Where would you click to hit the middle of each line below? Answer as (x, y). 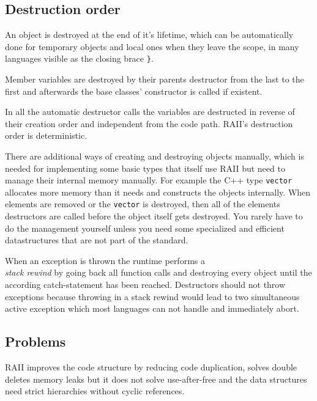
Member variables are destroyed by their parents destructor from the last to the (155, 79)
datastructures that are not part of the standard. (97, 240)
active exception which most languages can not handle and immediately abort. (152, 308)
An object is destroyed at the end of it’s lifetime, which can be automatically (149, 35)
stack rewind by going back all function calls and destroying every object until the (158, 272)
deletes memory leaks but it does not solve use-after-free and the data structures (156, 379)
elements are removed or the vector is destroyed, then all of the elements (143, 204)
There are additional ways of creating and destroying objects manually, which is (155, 156)
